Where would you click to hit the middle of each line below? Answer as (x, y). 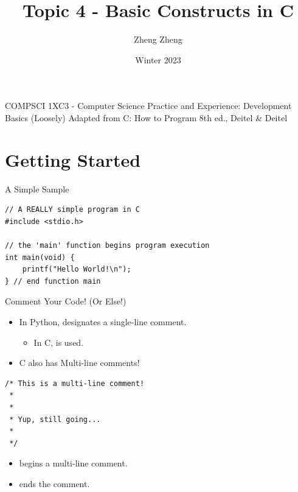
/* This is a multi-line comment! (75, 383)
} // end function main (53, 281)
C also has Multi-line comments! (79, 363)
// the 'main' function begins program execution (107, 245)
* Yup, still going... (55, 419)
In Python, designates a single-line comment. (103, 321)
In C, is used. (59, 342)
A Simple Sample (37, 188)
